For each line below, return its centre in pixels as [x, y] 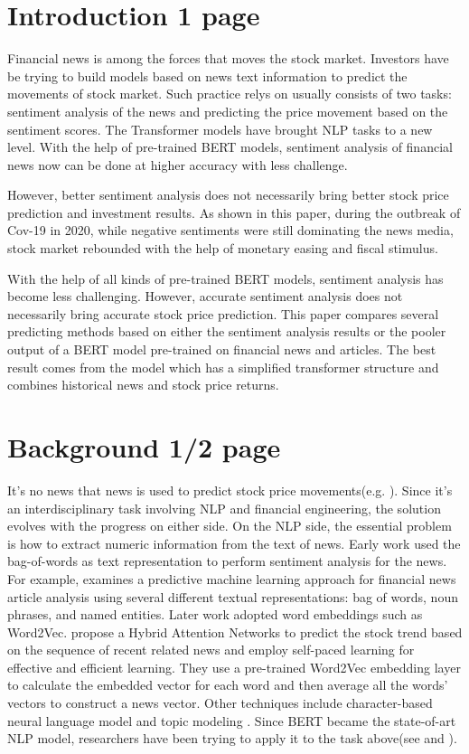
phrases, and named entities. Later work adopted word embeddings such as [215, 614]
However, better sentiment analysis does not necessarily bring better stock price [228, 195]
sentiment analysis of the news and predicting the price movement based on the [228, 111]
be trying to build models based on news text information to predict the [207, 75]
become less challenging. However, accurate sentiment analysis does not [205, 296]
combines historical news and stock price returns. [143, 385]
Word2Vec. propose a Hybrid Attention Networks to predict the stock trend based [235, 631]
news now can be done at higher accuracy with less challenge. [178, 164]
